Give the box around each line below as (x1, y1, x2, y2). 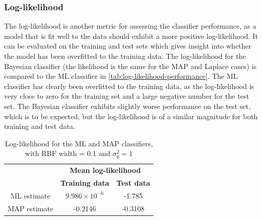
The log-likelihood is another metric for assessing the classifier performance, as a (4, 20, 256, 31)
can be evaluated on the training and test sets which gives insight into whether (4, 40, 252, 51)
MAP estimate (8, 203, 53, 213)
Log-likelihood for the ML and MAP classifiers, (5, 138, 153, 148)
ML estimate (10, 190, 51, 201)
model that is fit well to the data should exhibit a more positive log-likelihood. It (4, 30, 258, 41)
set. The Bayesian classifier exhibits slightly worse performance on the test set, (4, 100, 251, 111)
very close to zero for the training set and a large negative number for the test (4, 91, 249, 101)
